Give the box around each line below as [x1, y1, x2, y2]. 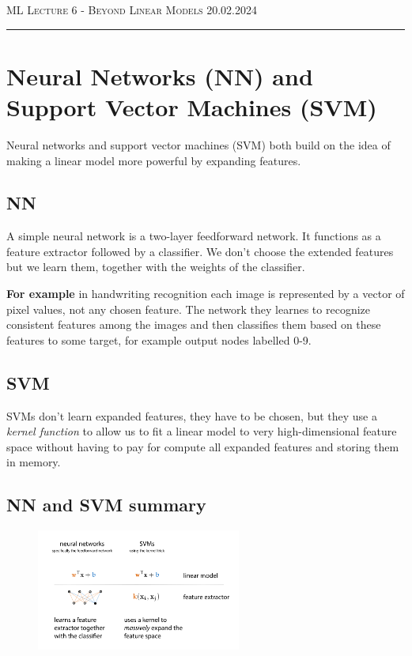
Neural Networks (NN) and [6, 59, 313, 92]
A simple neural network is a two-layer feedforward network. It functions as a [6, 228, 381, 244]
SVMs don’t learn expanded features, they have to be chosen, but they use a [6, 407, 377, 424]
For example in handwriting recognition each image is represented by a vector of [6, 285, 405, 302]
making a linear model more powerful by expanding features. [6, 152, 301, 168]
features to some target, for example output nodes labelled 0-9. [6, 331, 312, 348]
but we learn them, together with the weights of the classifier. [6, 258, 305, 275]
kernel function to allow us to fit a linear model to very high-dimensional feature [6, 423, 397, 439]
